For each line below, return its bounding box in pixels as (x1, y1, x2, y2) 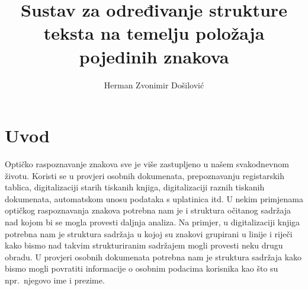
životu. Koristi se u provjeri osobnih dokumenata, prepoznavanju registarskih (5, 169, 285, 181)
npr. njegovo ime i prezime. (5, 273, 105, 286)
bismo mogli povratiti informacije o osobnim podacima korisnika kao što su (5, 262, 278, 275)
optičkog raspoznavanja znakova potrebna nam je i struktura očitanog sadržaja (5, 204, 291, 216)
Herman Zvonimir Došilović (104, 78, 204, 91)
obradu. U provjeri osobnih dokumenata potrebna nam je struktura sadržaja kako (5, 250, 302, 263)
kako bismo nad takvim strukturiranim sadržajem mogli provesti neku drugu (5, 239, 283, 251)
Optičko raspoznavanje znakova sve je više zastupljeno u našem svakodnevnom (5, 158, 289, 170)
